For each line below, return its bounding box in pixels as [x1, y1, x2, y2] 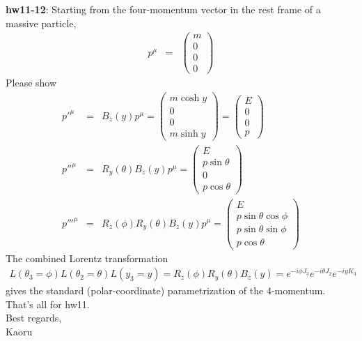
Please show [6, 75, 57, 90]
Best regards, [6, 310, 62, 325]
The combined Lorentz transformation [6, 250, 168, 265]
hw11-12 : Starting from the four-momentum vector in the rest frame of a [6, 2, 321, 16]
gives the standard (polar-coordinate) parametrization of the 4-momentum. [6, 283, 326, 298]
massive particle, [6, 15, 77, 30]
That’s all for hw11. [6, 296, 90, 311]
